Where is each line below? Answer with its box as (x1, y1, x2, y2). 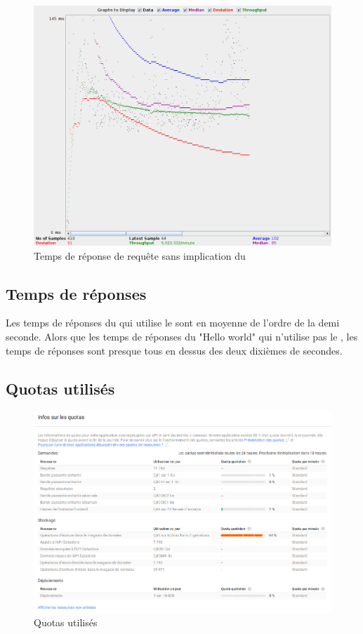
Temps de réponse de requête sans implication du (34, 248, 246, 263)
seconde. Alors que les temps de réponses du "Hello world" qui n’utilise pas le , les (6, 329, 358, 344)
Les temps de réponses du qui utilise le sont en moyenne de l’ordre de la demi (6, 315, 340, 330)
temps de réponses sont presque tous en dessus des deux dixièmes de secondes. (6, 343, 343, 357)
